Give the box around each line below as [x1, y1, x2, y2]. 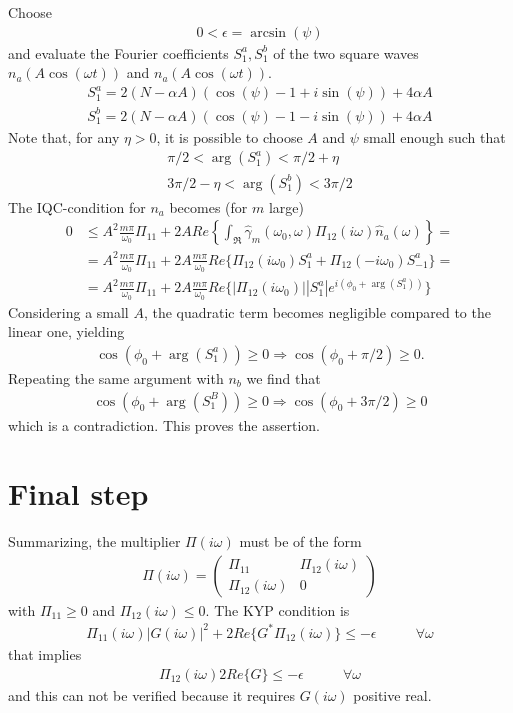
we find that [246, 367, 321, 388]
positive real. [353, 684, 432, 705]
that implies [8, 644, 82, 664]
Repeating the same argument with [8, 367, 224, 388]
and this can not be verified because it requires [8, 684, 295, 705]
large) [268, 196, 304, 217]
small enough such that [363, 126, 506, 147]
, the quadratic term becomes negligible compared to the [143, 301, 491, 322]
